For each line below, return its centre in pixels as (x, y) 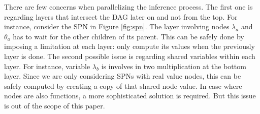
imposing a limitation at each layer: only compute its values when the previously (129, 46)
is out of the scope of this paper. (55, 105)
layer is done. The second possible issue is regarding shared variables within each (130, 56)
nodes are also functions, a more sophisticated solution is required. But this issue (130, 96)
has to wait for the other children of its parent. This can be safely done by (128, 36)
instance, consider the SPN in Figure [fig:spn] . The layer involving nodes (117, 26)
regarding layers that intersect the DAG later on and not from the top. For (121, 16)
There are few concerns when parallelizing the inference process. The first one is (128, 7)
